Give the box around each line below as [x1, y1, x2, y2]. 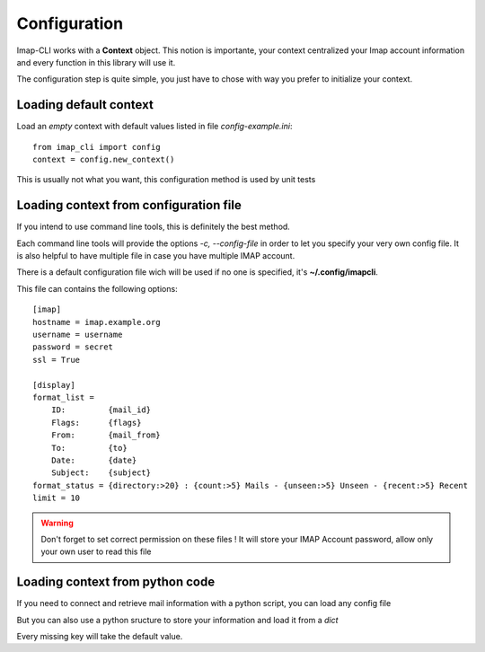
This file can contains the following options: [16, 283, 179, 294]
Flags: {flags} [50, 418, 142, 427]
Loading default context [16, 97, 154, 112]
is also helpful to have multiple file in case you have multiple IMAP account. [16, 251, 295, 261]
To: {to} [50, 443, 128, 453]
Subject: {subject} [50, 468, 152, 478]
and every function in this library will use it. [16, 57, 176, 67]
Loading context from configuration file [16, 198, 242, 213]
